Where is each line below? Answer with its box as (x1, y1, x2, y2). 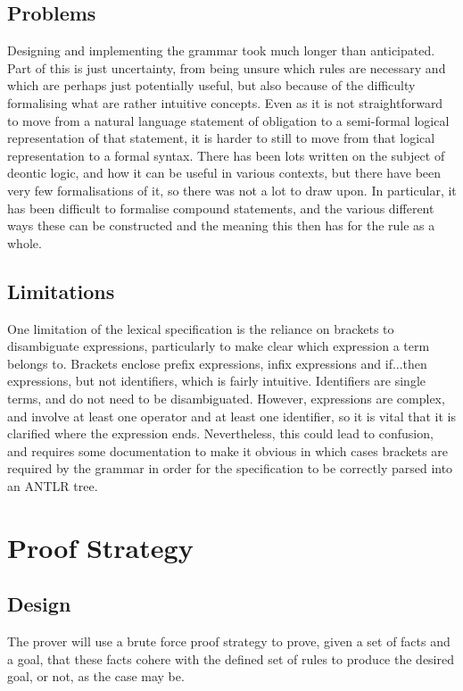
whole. (7, 233, 42, 252)
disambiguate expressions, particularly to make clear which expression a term (7, 337, 430, 355)
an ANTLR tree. (7, 476, 98, 495)
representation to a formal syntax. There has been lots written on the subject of (7, 146, 445, 164)
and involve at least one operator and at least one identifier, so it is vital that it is (7, 406, 456, 425)
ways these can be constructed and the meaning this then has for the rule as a (7, 216, 435, 235)
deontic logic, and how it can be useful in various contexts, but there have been (7, 163, 442, 182)
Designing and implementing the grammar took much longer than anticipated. (7, 41, 435, 60)
